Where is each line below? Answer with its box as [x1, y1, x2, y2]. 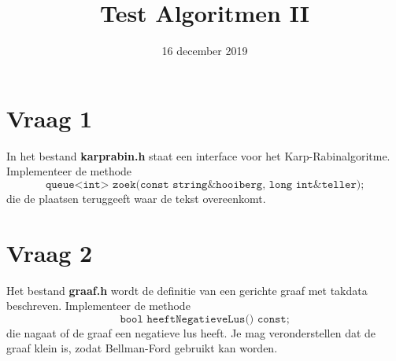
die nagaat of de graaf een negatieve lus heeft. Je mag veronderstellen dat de [6, 324, 376, 341]
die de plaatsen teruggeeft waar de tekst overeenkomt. [6, 190, 266, 206]
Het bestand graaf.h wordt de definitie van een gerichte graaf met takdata [6, 282, 368, 298]
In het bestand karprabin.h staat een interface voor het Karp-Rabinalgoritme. [6, 147, 390, 164]
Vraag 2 [6, 236, 93, 268]
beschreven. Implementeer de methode [6, 297, 191, 314]
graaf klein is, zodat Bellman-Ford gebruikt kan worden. [6, 340, 278, 356]
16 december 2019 [161, 42, 248, 59]
